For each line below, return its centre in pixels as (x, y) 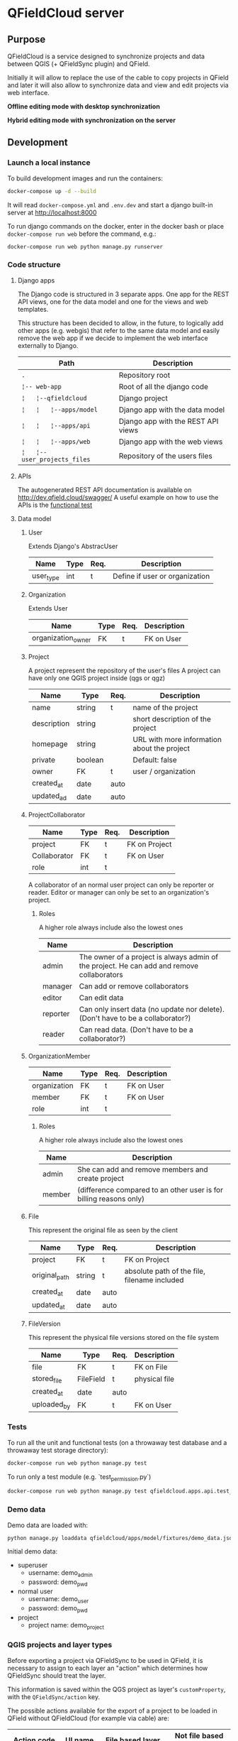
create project (100, 1179)
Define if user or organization (161, 577)
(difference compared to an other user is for (150, 1190)
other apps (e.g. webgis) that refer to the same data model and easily (119, 330)
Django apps (36, 280)
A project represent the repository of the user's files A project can (124, 671)
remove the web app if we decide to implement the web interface (113, 338)
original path (50, 1276)
